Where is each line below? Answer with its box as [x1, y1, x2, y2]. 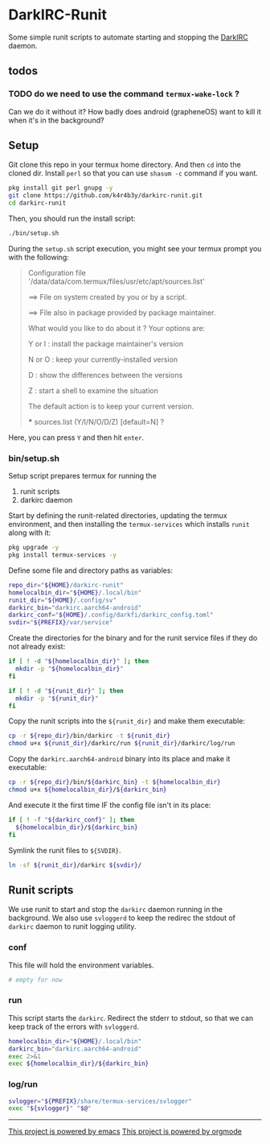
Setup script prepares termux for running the [8, 471, 157, 481]
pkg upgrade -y [8, 544, 59, 552]
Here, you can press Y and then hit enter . [8, 433, 145, 442]
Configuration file [27, 267, 86, 277]
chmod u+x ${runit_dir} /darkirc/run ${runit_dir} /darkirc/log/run [8, 740, 235, 748]
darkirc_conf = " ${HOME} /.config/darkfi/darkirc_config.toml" [8, 611, 215, 620]
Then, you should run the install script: [8, 213, 136, 223]
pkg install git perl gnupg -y [8, 184, 113, 193]
